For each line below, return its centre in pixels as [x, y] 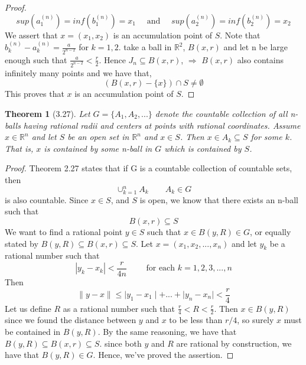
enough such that [36, 59]
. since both [121, 343]
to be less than [196, 320]
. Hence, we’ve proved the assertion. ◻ [163, 355]
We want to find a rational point [64, 231]
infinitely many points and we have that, [78, 72]
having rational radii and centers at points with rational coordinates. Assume [162, 125]
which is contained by [203, 148]
